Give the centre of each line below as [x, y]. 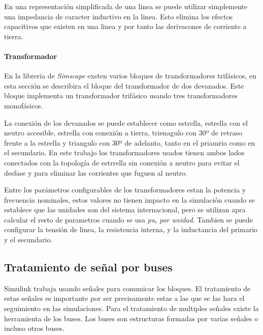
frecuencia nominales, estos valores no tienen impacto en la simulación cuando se [129, 199]
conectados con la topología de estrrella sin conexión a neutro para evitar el [122, 162]
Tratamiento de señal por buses [88, 267]
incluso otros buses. [34, 328]
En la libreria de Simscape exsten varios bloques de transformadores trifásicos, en [130, 76]
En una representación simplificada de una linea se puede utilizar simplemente [126, 6]
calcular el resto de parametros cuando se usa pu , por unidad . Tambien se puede [128, 219]
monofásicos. [24, 105]
